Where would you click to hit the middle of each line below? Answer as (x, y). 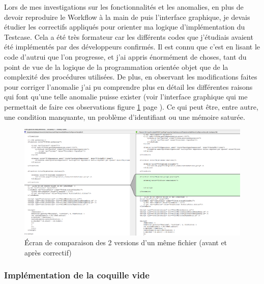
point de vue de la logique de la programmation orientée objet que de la (116, 67)
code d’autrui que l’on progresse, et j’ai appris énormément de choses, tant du (125, 56)
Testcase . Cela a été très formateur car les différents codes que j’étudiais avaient (129, 36)
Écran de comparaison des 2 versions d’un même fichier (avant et (126, 242)
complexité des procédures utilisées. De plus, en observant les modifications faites (131, 77)
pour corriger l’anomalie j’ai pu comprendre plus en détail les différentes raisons (128, 86)
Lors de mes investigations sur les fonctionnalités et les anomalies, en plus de (124, 7)
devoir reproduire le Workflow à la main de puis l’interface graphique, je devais (127, 17)
